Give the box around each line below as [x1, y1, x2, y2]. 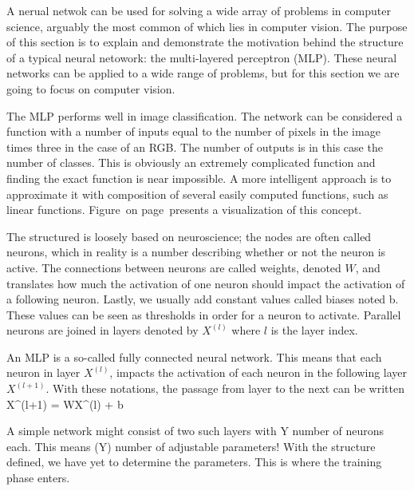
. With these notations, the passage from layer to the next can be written [45, 380, 404, 397]
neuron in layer [6, 364, 81, 381]
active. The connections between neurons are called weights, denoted [6, 259, 341, 275]
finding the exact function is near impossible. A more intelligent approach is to [6, 169, 392, 186]
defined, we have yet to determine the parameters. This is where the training [6, 453, 382, 470]
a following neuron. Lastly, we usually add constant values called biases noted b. [6, 291, 399, 307]
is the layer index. [270, 322, 358, 339]
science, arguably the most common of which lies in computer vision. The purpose [6, 18, 408, 34]
